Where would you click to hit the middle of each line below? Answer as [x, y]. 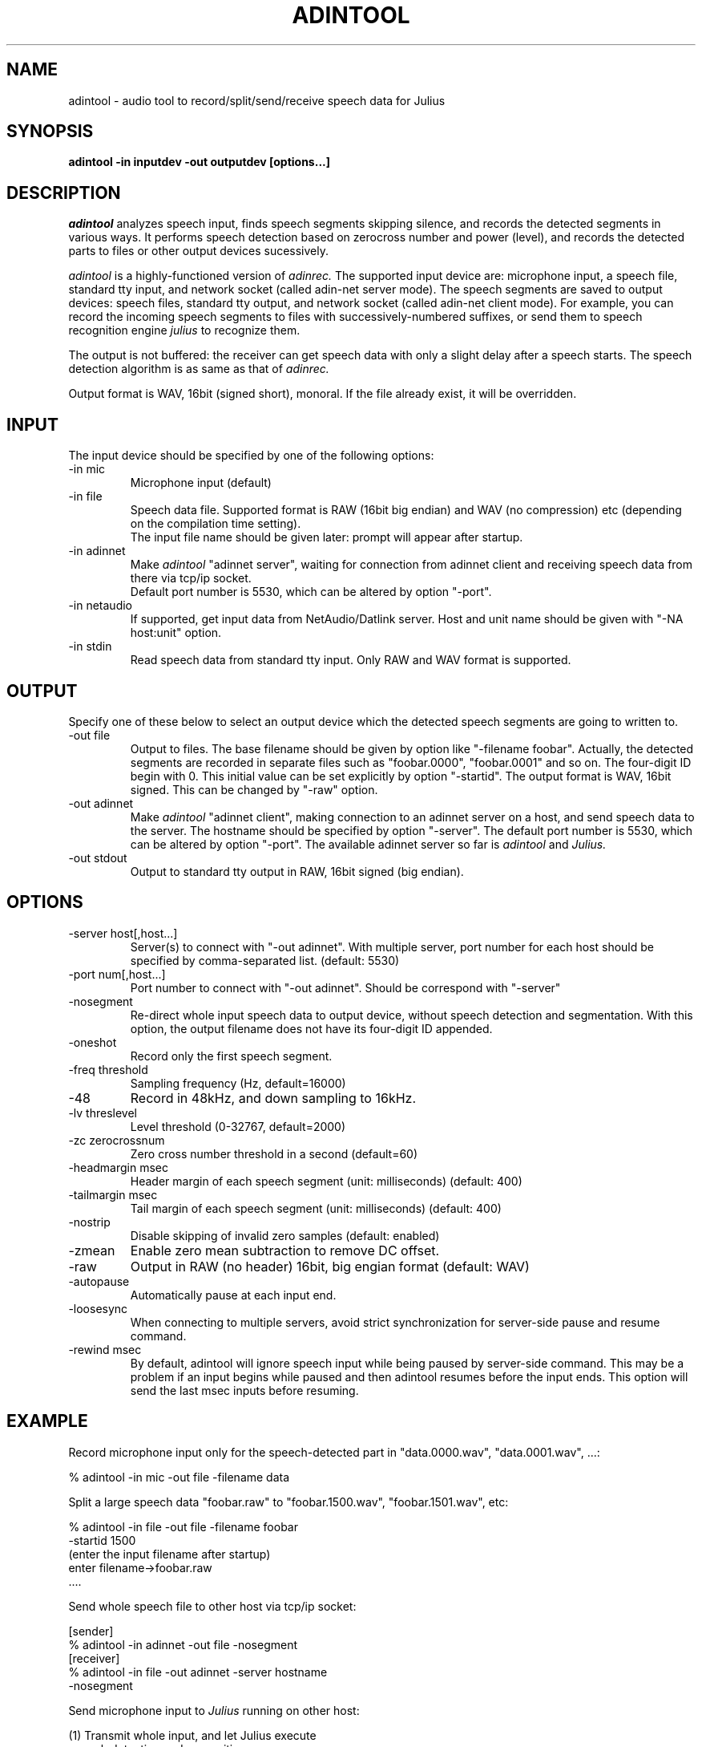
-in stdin [90, 647]
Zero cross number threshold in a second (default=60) [274, 1153]
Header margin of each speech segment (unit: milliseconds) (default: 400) [326, 1181]
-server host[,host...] [123, 933]
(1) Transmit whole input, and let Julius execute [192, 1735]
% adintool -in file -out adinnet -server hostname [198, 1672]
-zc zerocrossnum [117, 1140]
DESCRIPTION [64, 193]
